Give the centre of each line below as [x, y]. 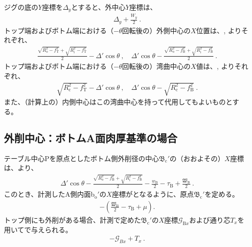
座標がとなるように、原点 [153, 194]
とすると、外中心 [98, 7]
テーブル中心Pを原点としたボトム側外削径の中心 [81, 158]
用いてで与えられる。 [38, 229]
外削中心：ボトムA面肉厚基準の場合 [91, 137]
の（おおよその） [197, 158]
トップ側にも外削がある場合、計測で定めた [72, 219]
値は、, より [216, 66]
